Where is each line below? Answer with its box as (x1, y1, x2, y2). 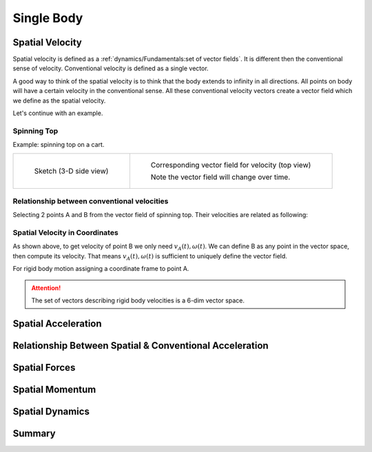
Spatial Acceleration (12, 318, 103, 329)
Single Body (12, 10, 83, 25)
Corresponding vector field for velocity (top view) (150, 160, 311, 169)
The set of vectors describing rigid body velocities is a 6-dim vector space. (31, 296, 245, 305)
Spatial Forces (12, 362, 76, 373)
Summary (12, 427, 56, 439)
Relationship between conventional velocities (12, 196, 169, 206)
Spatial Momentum (12, 383, 96, 395)
